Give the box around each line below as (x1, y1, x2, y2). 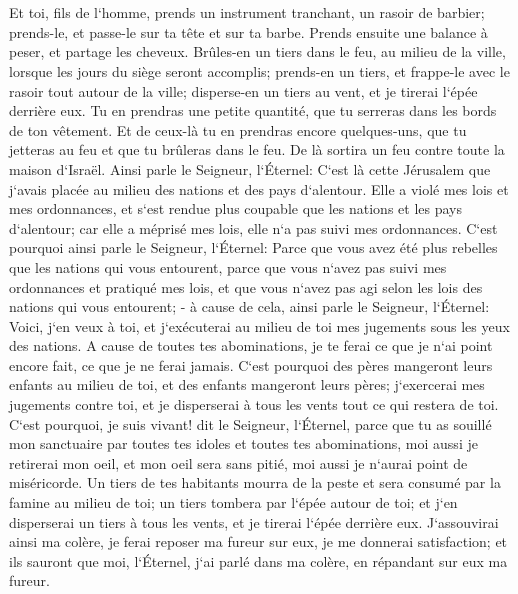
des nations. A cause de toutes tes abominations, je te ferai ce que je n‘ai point (9, 335, 493, 356)
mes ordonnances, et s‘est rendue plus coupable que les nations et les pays (9, 198, 462, 219)
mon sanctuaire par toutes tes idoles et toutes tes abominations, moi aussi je (9, 433, 478, 454)
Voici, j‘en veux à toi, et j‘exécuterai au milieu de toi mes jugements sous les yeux (9, 315, 510, 336)
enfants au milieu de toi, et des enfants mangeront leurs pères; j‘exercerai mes (9, 374, 485, 395)
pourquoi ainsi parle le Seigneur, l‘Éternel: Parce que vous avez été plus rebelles (9, 237, 498, 258)
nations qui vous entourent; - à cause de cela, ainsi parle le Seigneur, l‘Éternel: (9, 296, 490, 317)
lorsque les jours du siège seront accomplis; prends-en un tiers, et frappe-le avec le (9, 60, 510, 81)
